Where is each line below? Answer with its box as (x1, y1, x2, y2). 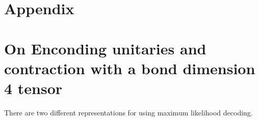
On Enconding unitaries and (4, 38, 206, 58)
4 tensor (4, 77, 63, 98)
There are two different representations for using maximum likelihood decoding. (4, 107, 253, 117)
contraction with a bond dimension (4, 57, 255, 78)
